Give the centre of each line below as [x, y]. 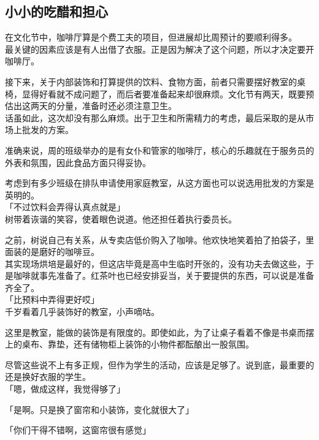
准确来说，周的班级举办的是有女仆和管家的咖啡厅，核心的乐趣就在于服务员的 [159, 150]
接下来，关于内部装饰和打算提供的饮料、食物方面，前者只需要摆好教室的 [151, 81]
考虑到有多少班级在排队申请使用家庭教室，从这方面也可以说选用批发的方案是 [159, 183]
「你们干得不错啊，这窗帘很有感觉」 [78, 430]
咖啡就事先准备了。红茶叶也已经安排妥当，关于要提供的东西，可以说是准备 [163, 275]
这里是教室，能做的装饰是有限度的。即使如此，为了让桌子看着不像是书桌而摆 [159, 332]
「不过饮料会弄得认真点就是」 [65, 207]
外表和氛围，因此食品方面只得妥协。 [78, 162]
